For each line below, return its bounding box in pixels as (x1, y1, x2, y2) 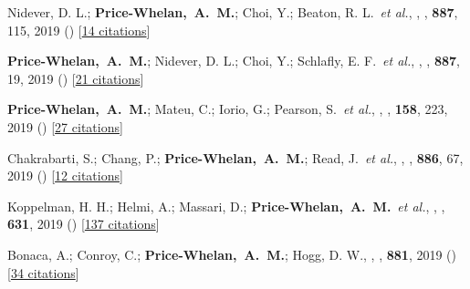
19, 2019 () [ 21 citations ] (7, 68, 144, 88)
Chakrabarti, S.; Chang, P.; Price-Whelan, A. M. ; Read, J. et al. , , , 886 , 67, (7, 148, 464, 167)
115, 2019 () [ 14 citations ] (7, 20, 151, 39)
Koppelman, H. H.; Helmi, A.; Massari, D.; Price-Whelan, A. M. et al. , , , (7, 196, 445, 215)
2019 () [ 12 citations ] (7, 166, 123, 185)
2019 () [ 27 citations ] (7, 117, 123, 136)
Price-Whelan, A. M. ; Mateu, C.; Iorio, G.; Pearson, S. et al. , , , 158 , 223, (7, 99, 448, 119)
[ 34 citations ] (7, 263, 79, 282)
